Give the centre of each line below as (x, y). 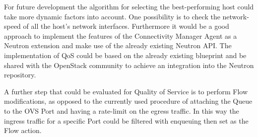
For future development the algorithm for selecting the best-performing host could (129, 6)
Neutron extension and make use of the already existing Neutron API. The (118, 45)
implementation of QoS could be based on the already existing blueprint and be (125, 55)
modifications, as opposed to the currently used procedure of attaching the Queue (128, 101)
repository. (20, 75)
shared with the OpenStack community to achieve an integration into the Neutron (129, 65)
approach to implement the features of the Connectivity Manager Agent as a (121, 35)
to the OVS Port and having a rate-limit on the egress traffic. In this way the (122, 110)
